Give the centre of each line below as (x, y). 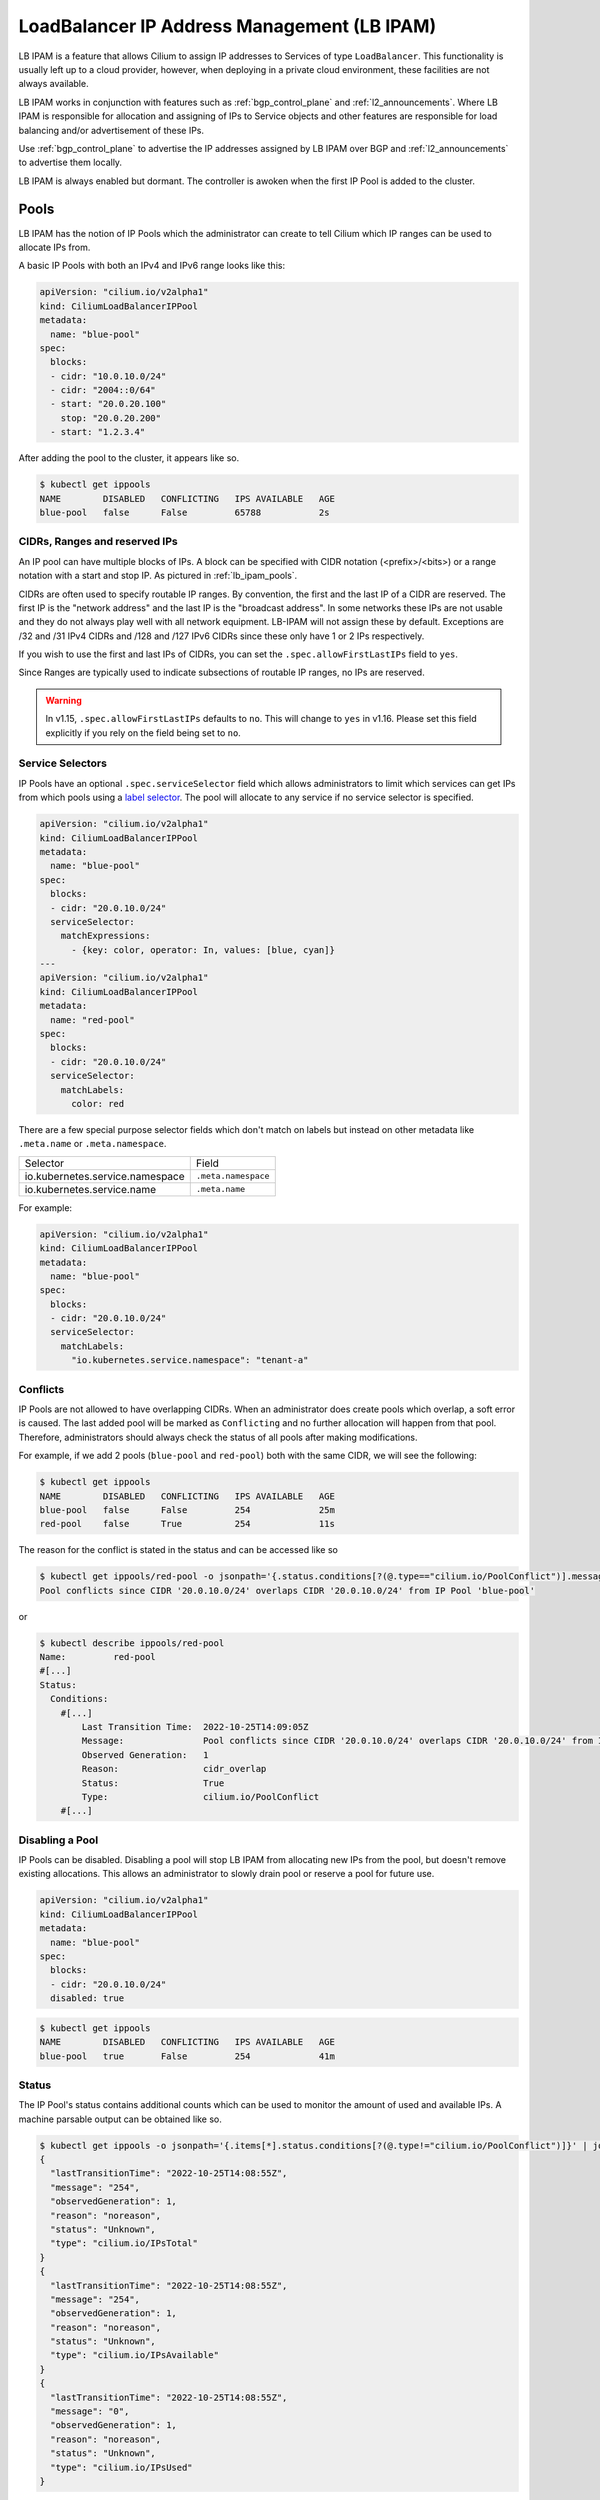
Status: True (153, 1783)
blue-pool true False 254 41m (187, 2056)
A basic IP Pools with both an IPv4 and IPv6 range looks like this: (151, 266)
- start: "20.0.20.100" (108, 404)
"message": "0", (90, 2411)
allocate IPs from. (54, 247)
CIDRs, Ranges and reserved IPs (98, 542)
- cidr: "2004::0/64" (103, 390)
